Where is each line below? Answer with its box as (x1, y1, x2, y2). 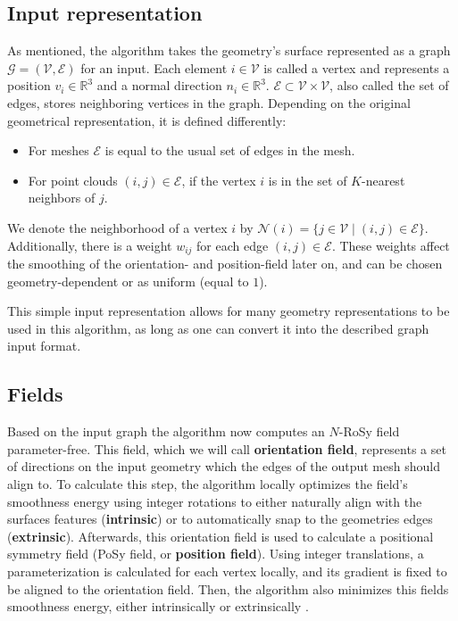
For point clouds (28, 170, 118, 189)
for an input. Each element (80, 58, 228, 77)
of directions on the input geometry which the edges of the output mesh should (7, 457, 440, 476)
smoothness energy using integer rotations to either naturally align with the (7, 492, 422, 510)
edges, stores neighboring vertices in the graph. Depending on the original (7, 93, 411, 112)
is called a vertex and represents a (263, 58, 450, 77)
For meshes (28, 141, 89, 160)
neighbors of (28, 188, 96, 207)
